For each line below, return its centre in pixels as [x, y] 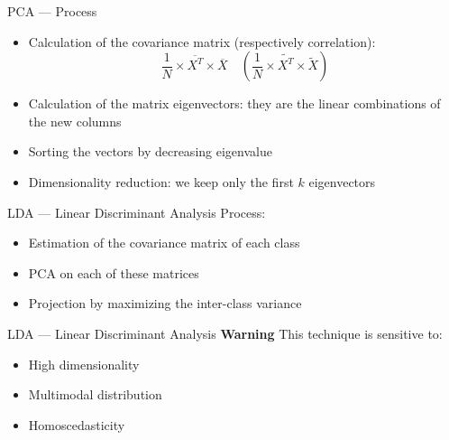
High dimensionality [84, 364]
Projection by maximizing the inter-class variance [165, 303]
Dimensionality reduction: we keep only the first [161, 181]
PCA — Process [52, 11]
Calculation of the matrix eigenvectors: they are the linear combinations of [234, 103]
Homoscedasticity [77, 424]
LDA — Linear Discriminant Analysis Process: [137, 212]
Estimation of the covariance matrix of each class [164, 243]
